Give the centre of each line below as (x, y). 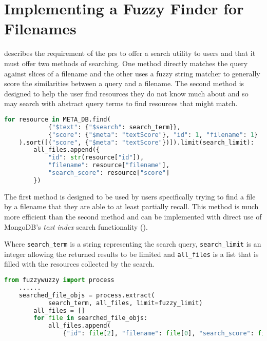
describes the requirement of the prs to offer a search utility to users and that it (130, 53)
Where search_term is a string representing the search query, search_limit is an (133, 244)
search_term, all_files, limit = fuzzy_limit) (125, 303)
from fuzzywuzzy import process (59, 280)
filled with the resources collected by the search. (80, 264)
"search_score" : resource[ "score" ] (109, 173)
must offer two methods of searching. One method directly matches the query (126, 63)
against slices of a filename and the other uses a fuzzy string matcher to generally (132, 73)
